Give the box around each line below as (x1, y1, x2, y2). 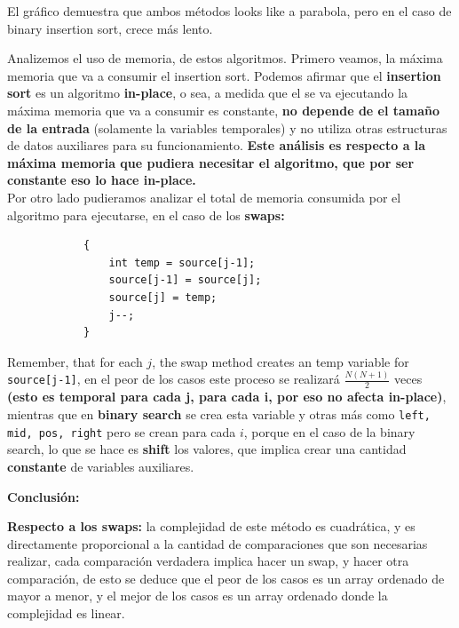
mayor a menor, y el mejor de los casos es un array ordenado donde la (7, 586, 388, 605)
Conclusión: (7, 487, 80, 505)
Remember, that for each (7, 352, 143, 370)
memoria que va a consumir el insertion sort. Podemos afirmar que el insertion (7, 66, 441, 84)
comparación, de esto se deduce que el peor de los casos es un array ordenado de (7, 568, 445, 587)
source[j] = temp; (108, 290, 218, 304)
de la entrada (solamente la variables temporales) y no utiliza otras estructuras (7, 118, 447, 137)
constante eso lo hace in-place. (7, 171, 196, 189)
